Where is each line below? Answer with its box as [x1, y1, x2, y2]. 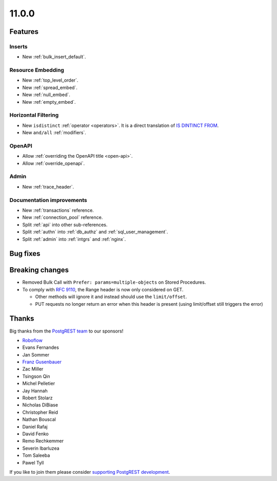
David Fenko [22, 431, 49, 437]
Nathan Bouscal [22, 416, 56, 422]
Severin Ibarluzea [22, 445, 60, 451]
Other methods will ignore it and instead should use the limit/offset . [35, 293, 187, 300]
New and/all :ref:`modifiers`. [22, 129, 87, 136]
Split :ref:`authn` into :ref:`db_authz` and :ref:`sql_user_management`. [22, 229, 168, 235]
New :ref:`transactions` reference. [22, 207, 94, 213]
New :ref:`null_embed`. [22, 91, 70, 98]
